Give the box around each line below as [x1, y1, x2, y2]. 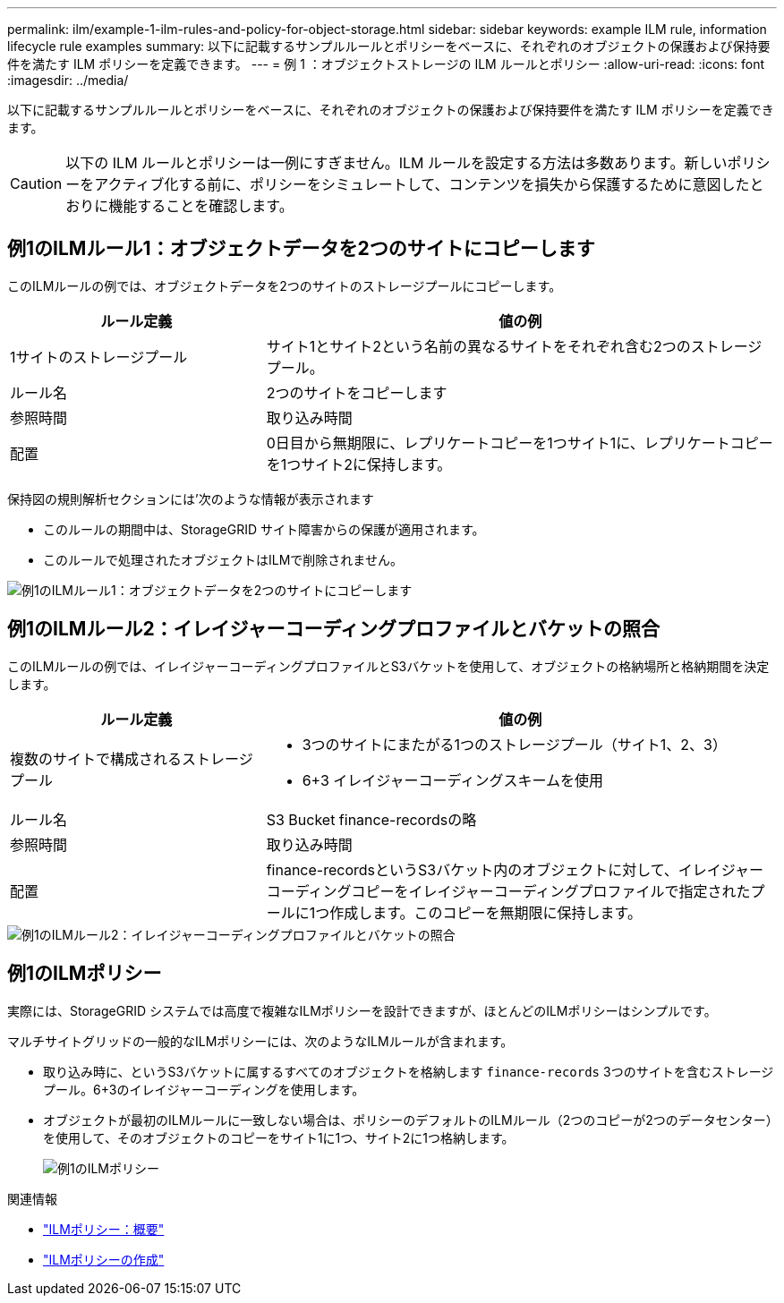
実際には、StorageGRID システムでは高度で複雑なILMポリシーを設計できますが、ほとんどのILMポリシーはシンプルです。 [7, 1002, 717, 1018]
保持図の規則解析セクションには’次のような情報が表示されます [7, 490, 374, 507]
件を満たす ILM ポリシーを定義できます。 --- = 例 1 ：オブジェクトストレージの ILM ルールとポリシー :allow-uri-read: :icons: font [7, 56, 765, 72]
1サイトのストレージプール [10, 347, 188, 366]
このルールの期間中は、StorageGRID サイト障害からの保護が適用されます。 [43, 521, 485, 537]
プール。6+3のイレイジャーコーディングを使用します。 [43, 1081, 365, 1097]
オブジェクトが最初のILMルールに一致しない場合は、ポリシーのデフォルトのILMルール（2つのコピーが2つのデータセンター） [43, 1111, 772, 1128]
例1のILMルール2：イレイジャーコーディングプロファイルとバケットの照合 [7, 617, 660, 641]
